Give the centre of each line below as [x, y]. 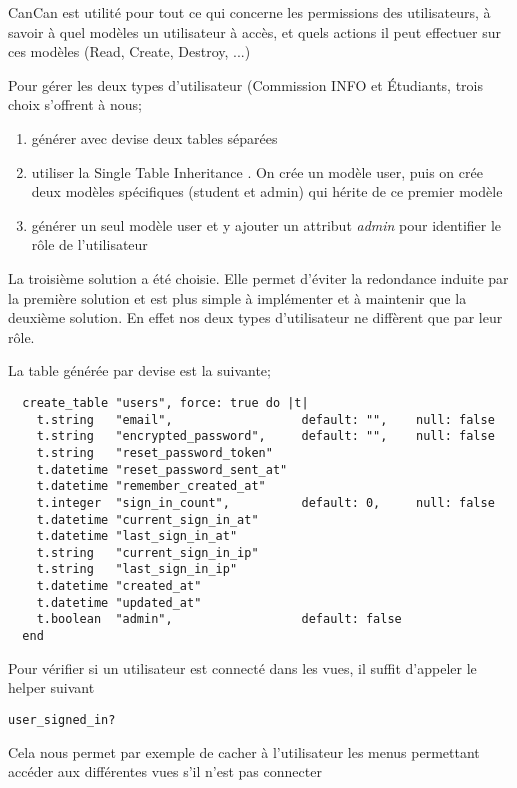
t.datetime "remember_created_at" [151, 486]
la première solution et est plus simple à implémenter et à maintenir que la [237, 297]
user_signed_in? [62, 719]
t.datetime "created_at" [119, 586]
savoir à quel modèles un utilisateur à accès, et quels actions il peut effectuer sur [254, 31]
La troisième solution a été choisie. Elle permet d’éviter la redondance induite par [258, 277]
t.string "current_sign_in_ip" [147, 552]
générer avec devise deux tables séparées [154, 137]
